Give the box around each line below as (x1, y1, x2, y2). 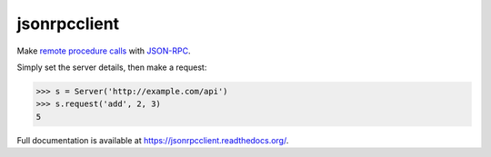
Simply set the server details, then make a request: (16, 62, 207, 73)
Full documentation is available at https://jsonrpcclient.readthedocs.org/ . (16, 134, 289, 145)
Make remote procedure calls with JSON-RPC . (16, 45, 191, 56)
